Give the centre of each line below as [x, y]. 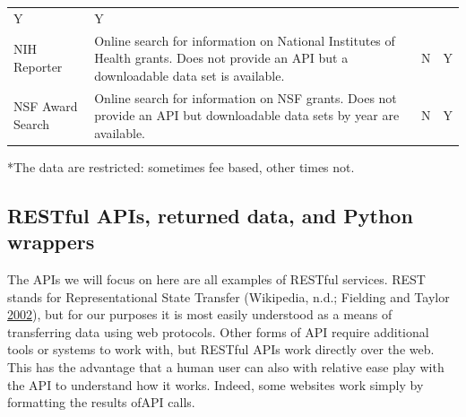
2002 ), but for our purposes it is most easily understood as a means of [200, 314]
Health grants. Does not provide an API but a [221, 58]
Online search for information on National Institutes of [245, 40]
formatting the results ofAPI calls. [101, 402]
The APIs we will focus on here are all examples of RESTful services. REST [216, 279]
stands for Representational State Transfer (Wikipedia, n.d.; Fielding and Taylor [229, 296]
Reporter [38, 66]
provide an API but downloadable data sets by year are [247, 115]
